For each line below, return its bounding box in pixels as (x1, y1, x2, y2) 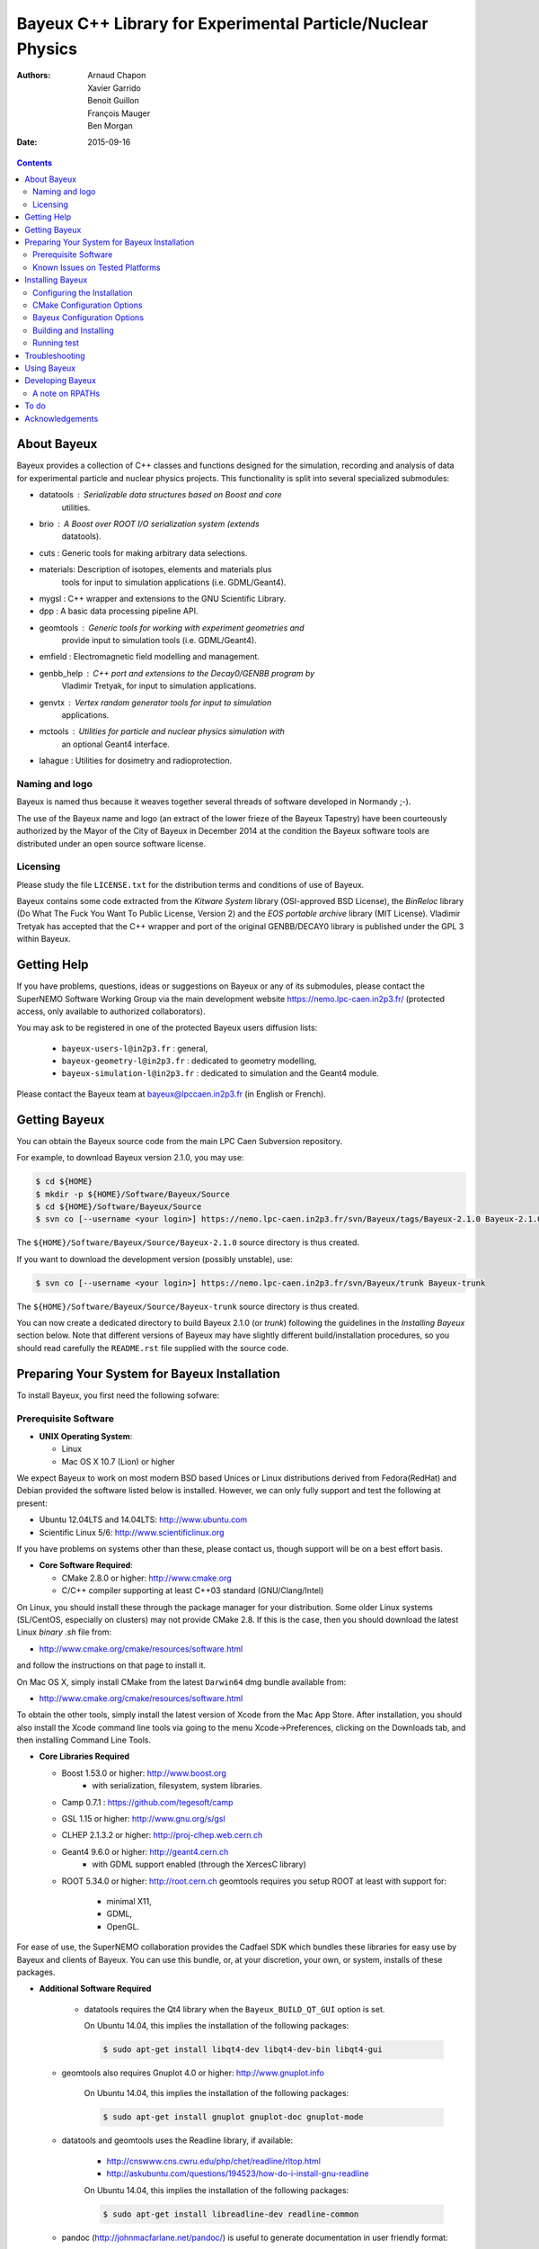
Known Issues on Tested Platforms (32, 262, 161, 273)
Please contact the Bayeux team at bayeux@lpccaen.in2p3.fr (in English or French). (16, 1089, 327, 1099)
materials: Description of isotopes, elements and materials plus (39, 564, 272, 575)
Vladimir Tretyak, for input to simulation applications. (61, 680, 257, 692)
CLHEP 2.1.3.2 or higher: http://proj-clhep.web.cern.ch (61, 1830, 263, 1841)
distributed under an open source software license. (16, 838, 207, 849)
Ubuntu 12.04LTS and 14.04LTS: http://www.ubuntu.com (39, 1514, 248, 1525)
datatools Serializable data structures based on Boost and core (39, 489, 282, 500)
